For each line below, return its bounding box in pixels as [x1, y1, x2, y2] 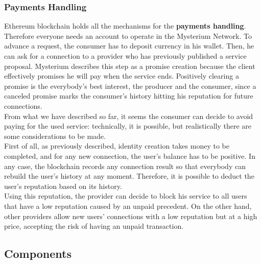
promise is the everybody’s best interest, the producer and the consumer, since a [4, 80, 256, 91]
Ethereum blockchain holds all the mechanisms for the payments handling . [4, 20, 246, 31]
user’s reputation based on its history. [4, 180, 122, 191]
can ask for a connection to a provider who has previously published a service [4, 51, 247, 61]
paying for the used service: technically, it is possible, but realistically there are [4, 121, 252, 131]
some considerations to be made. [4, 130, 106, 141]
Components [4, 246, 72, 261]
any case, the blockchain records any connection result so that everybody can [4, 160, 246, 171]
